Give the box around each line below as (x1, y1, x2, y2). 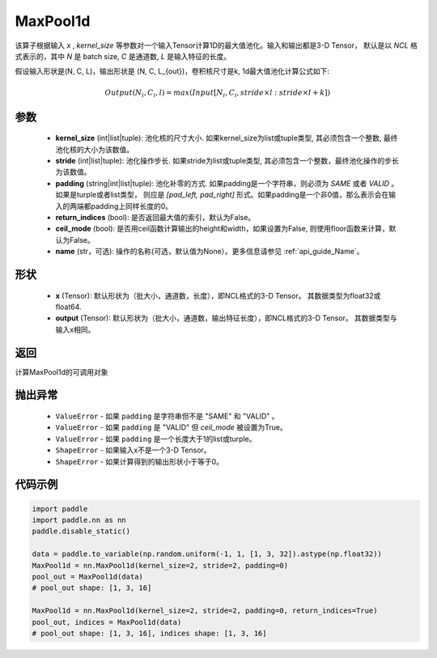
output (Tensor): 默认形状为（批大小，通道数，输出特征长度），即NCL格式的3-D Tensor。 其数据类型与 (55, 313, 397, 323)
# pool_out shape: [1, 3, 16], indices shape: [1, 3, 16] (32, 628, 267, 638)
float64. (55, 302, 82, 312)
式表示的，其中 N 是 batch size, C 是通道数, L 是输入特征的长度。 (15, 51, 231, 61)
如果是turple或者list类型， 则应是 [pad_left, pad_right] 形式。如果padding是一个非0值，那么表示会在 (55, 190, 389, 200)
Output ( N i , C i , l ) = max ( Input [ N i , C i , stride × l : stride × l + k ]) (104, 87, 331, 99)
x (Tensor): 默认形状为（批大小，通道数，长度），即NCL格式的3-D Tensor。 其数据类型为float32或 (55, 291, 381, 300)
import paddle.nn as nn (32, 516, 127, 525)
